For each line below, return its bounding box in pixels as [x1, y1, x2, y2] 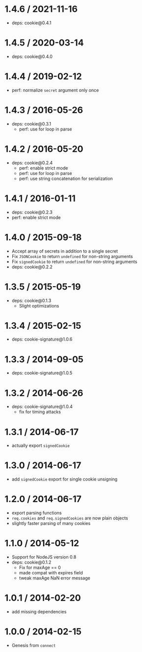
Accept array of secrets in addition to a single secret [11, 248, 118, 254]
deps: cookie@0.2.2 [11, 263, 53, 270]
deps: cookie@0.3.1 [11, 121, 51, 127]
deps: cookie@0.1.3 [11, 298, 52, 304]
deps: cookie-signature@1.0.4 [11, 404, 73, 410]
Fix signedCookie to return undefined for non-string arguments [11, 259, 138, 264]
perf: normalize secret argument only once [11, 87, 99, 93]
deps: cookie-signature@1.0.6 [11, 336, 73, 342]
